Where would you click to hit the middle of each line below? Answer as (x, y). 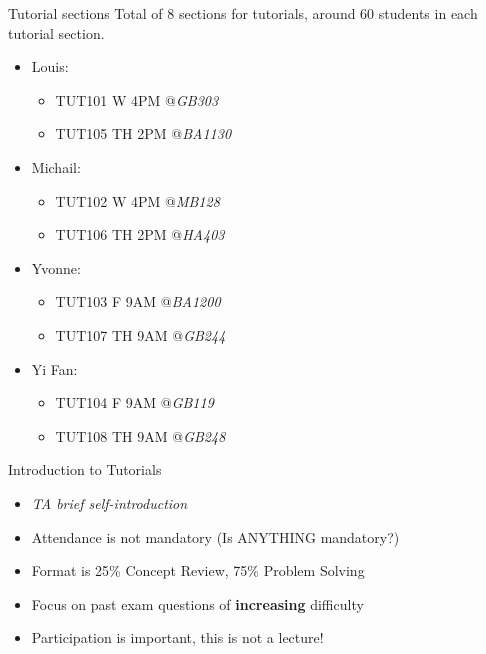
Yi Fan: (54, 368)
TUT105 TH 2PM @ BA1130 (143, 133)
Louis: (50, 66)
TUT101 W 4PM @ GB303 (137, 99)
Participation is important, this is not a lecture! (177, 637)
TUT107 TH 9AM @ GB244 (140, 334)
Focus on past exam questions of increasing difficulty (197, 603)
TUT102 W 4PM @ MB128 (137, 200)
